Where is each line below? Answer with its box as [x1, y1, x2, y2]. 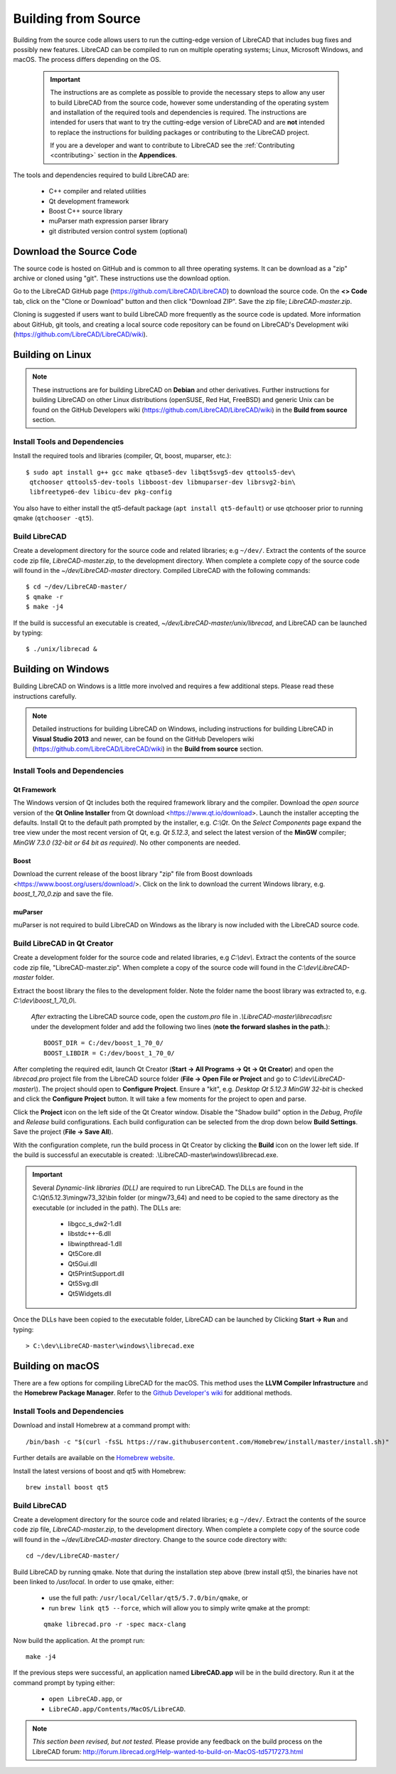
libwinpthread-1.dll [68, 1239, 122, 1248]
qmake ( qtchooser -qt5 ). [13, 514, 94, 522]
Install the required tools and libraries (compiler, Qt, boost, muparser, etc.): [13, 452, 232, 460]
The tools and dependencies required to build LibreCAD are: [13, 171, 190, 179]
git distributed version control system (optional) [48, 226, 188, 235]
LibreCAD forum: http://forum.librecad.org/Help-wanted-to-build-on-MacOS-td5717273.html [32, 1747, 304, 1755]
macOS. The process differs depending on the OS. [13, 56, 161, 64]
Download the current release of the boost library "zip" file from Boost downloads [13, 870, 253, 878]
